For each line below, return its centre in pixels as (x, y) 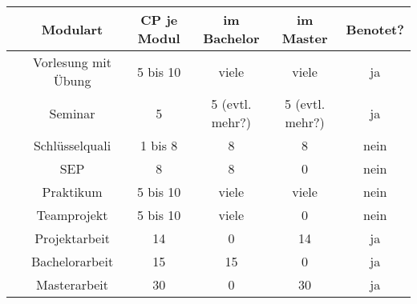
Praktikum (72, 192)
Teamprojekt (72, 215)
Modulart (72, 29)
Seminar (72, 113)
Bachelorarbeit (73, 261)
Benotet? (375, 29)
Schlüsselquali (72, 145)
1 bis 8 (159, 145)
